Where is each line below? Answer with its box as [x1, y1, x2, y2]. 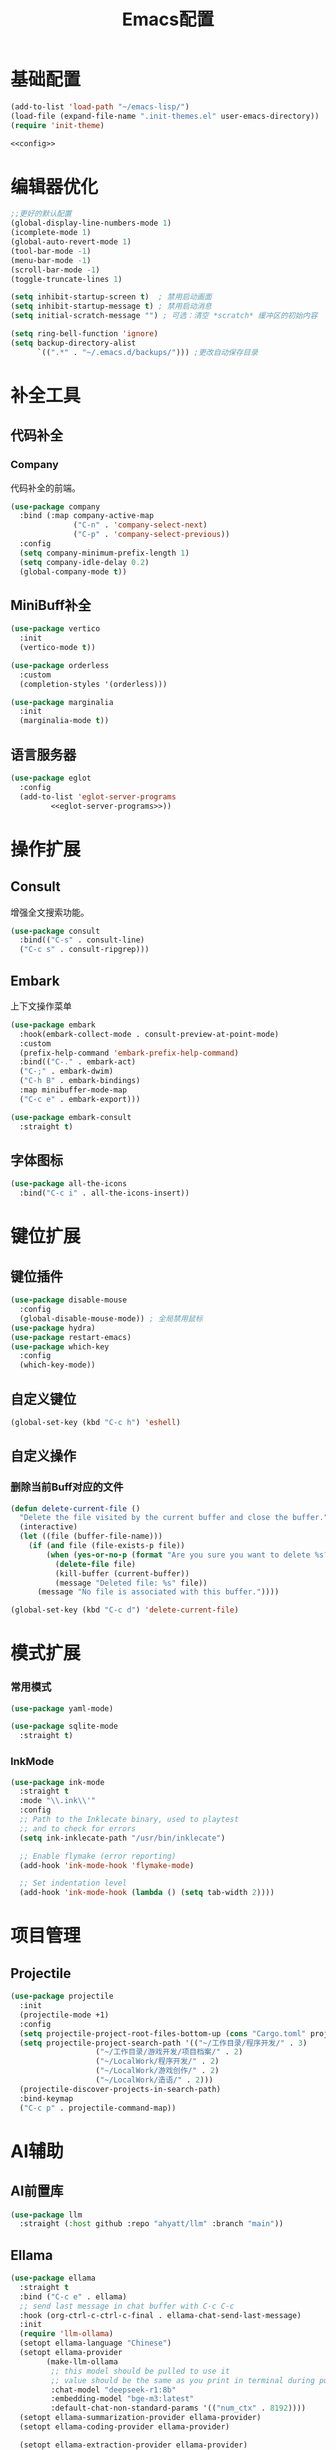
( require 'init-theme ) [10, 120, 105, 130]
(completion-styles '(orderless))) [19, 679, 168, 689]
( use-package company [10, 501, 101, 512]
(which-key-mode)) [19, 1360, 97, 1370]
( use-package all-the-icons [10, 1179, 128, 1189]
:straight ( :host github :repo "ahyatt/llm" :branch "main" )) [19, 2219, 284, 2229]
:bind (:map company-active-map [19, 511, 155, 521]
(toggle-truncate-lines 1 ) [10, 274, 123, 284]
